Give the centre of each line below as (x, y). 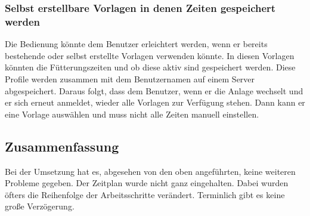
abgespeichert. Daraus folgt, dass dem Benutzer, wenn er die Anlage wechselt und (154, 90)
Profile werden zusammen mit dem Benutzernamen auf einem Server (130, 78)
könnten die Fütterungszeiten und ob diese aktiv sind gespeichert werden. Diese (150, 67)
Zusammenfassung (62, 146)
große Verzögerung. (40, 206)
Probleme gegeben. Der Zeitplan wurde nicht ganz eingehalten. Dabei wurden (147, 183)
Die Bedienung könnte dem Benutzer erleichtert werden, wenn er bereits (136, 44)
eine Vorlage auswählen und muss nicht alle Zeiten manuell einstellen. (132, 114)
